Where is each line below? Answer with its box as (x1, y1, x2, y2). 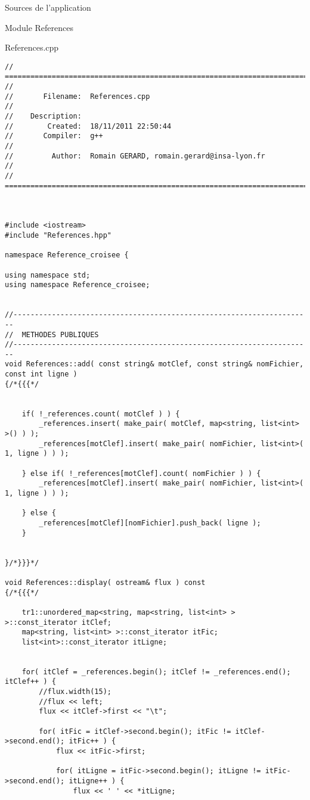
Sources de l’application (5, 1, 91, 13)
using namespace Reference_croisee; (5, 281, 150, 290)
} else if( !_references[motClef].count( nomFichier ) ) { (21, 469, 261, 478)
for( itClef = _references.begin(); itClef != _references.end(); (21, 667, 291, 676)
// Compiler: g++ (5, 132, 103, 141)
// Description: (5, 112, 82, 121)
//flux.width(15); (39, 687, 111, 696)
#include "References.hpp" (5, 231, 111, 239)
